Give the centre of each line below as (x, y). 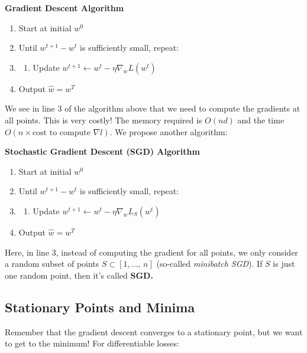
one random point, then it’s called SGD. (79, 275)
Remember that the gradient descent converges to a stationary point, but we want (154, 331)
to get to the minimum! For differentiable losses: (92, 343)
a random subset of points (52, 264)
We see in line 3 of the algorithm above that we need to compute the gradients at (153, 108)
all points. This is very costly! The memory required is (104, 120)
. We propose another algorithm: (169, 131)
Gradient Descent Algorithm (64, 8)
